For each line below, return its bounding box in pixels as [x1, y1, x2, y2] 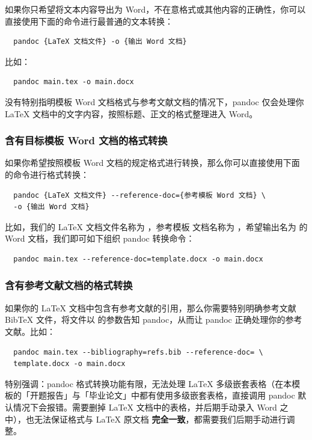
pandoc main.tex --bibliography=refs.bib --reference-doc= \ [13, 347, 263, 356]
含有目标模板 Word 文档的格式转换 [5, 133, 168, 148]
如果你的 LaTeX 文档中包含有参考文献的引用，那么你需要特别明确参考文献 [5, 301, 296, 314]
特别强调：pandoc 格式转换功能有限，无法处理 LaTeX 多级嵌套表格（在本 [5, 377, 292, 390]
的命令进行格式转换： [5, 168, 89, 180]
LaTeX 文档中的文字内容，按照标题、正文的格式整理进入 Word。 [5, 107, 258, 120]
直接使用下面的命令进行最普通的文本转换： [5, 14, 173, 27]
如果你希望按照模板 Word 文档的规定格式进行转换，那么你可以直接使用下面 [5, 156, 300, 169]
